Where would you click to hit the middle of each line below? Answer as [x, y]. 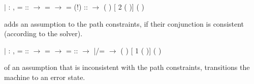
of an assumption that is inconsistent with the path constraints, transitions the [127, 67]
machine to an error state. [45, 77]
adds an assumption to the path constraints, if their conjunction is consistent [124, 23]
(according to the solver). [43, 33]
